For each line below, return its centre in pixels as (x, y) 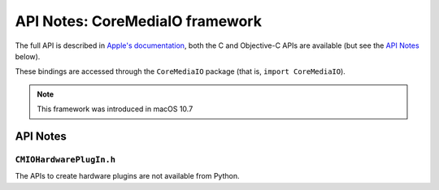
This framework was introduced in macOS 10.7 (115, 109)
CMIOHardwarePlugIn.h (65, 160)
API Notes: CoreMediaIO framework (138, 21)
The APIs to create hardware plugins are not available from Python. (127, 176)
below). (28, 56)
